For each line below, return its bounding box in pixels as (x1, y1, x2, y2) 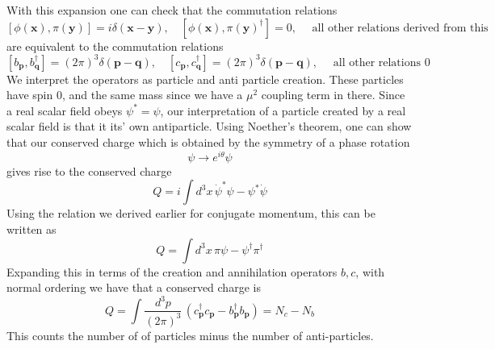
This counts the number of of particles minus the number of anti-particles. (6, 326, 374, 343)
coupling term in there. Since (261, 86, 405, 103)
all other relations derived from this (312, 22, 489, 34)
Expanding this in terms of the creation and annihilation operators (6, 263, 338, 280)
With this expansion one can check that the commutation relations (6, 2, 338, 18)
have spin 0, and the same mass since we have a (6, 86, 243, 103)
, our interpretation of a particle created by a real (160, 102, 406, 118)
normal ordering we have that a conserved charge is (6, 279, 261, 296)
